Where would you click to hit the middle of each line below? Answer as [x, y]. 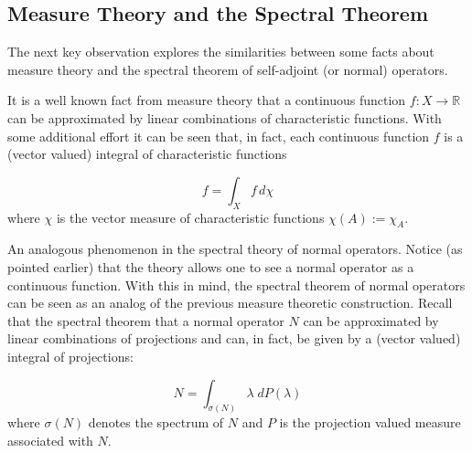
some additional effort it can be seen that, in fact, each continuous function [219, 136]
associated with [50, 440]
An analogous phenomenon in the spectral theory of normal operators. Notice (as [235, 249]
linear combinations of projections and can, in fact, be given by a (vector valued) [234, 338]
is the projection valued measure [370, 422]
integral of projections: [70, 356]
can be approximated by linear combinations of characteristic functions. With [225, 117]
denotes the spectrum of [156, 422]
